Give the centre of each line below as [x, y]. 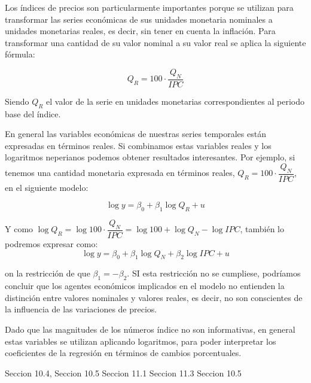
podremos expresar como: [51, 244]
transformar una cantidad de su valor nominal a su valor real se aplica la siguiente [155, 42]
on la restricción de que [48, 273]
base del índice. [33, 113]
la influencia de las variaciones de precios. [81, 309]
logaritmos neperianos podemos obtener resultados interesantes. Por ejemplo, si [150, 157]
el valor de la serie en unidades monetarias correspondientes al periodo [175, 101]
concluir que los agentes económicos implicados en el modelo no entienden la [145, 286]
